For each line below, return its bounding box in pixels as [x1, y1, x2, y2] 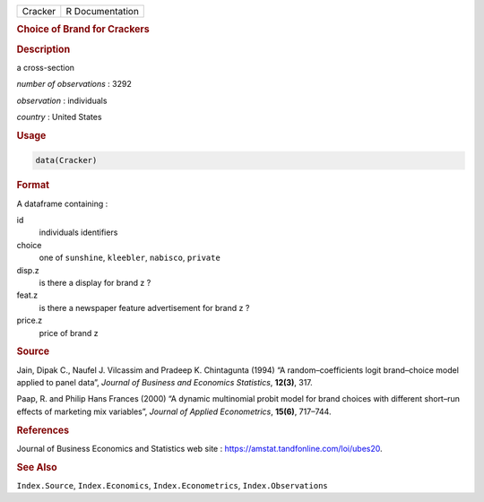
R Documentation [65, 5, 139, 17]
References [16, 424, 70, 437]
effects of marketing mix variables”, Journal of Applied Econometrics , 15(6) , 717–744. [16, 406, 332, 417]
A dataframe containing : [16, 198, 108, 209]
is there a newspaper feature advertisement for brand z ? [39, 302, 250, 313]
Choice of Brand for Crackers [16, 23, 150, 36]
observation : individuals [16, 95, 108, 106]
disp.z [16, 264, 39, 275]
